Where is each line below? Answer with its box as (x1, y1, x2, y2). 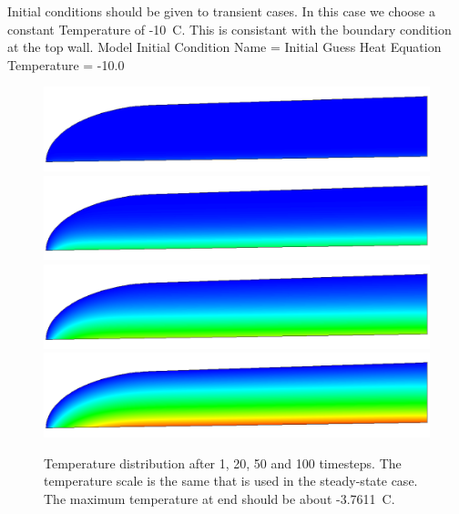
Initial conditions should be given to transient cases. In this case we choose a (7, 2, 435, 20)
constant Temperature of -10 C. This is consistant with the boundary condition (7, 19, 452, 38)
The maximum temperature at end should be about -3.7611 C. (44, 488, 395, 508)
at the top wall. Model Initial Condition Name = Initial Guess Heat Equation (7, 37, 442, 57)
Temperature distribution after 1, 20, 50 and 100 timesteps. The (44, 453, 402, 472)
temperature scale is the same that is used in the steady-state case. (44, 471, 418, 490)
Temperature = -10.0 (7, 55, 125, 74)
